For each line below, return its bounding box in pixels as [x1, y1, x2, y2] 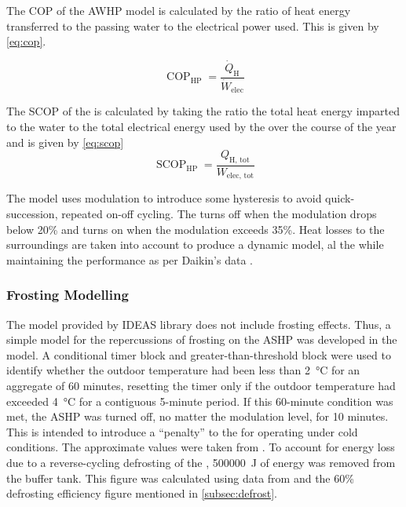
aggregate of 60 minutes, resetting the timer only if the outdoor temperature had [6, 377, 396, 393]
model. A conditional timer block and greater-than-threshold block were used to [6, 346, 391, 363]
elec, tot [226, 172, 254, 181]
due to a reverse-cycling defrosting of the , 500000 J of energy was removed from [6, 454, 396, 470]
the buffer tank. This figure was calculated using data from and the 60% [6, 469, 354, 486]
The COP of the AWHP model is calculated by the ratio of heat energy [6, 2, 351, 18]
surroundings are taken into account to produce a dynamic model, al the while [6, 236, 384, 253]
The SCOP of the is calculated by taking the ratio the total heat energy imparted [6, 103, 400, 119]
